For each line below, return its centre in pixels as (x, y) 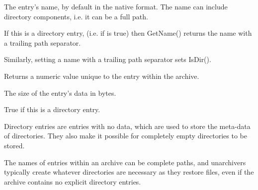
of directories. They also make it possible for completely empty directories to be (126, 136)
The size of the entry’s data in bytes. (60, 93)
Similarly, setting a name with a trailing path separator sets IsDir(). (108, 59)
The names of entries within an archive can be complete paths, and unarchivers (125, 162)
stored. (14, 145)
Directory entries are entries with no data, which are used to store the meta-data (127, 126)
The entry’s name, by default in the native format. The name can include (116, 6)
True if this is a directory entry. (52, 109)
